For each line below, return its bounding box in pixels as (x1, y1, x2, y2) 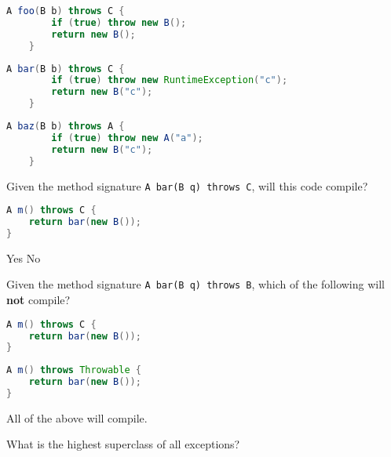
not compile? (6, 292, 71, 308)
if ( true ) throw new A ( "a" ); (51, 132, 203, 143)
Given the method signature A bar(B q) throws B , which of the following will (6, 276, 385, 292)
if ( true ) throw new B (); (51, 16, 187, 28)
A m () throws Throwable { (6, 365, 141, 376)
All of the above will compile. (6, 409, 148, 426)
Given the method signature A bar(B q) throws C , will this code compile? (6, 177, 368, 194)
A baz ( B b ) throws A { (6, 121, 125, 132)
